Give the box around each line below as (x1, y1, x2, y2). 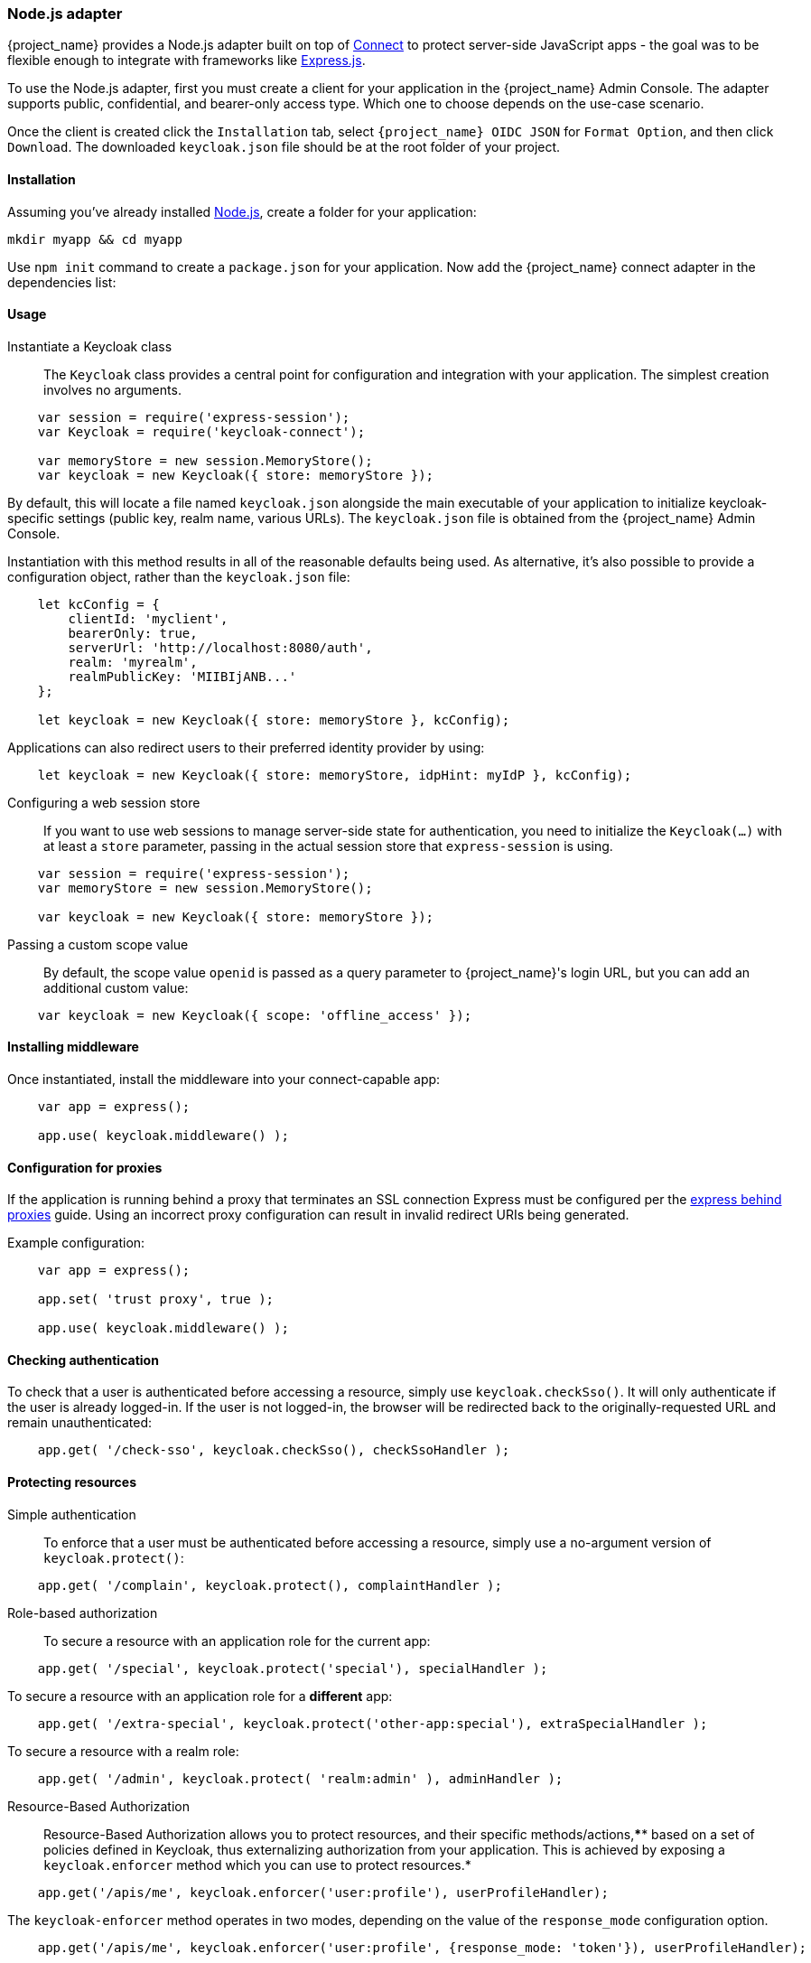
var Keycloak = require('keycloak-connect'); (37, 424, 366, 439)
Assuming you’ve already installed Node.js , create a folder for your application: (7, 203, 477, 220)
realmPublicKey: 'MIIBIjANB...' (68, 668, 297, 684)
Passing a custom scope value (7, 936, 189, 952)
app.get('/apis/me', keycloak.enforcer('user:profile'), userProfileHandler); (37, 1884, 609, 1900)
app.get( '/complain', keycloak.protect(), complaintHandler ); (37, 1577, 502, 1593)
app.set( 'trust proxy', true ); (37, 1292, 275, 1307)
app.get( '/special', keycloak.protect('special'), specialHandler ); (37, 1660, 548, 1676)
